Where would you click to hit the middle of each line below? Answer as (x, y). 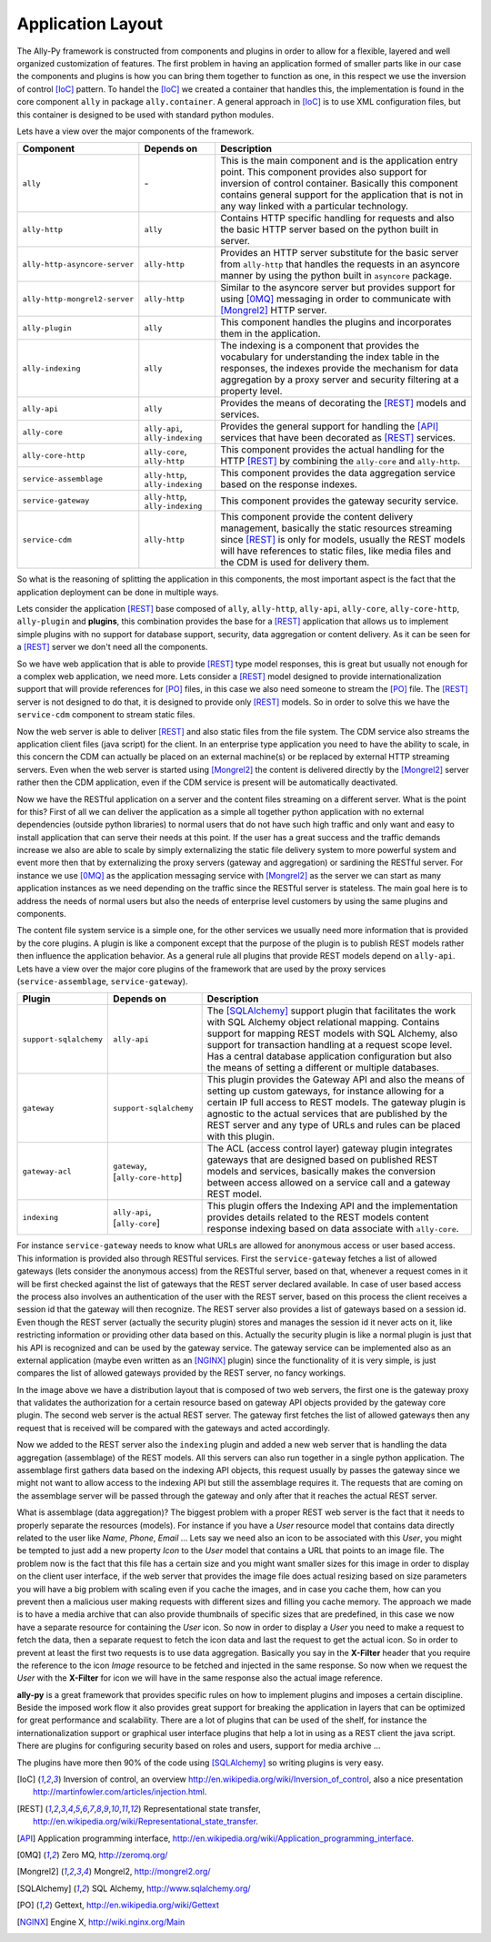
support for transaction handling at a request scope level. (330, 1045)
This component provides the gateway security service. (339, 501)
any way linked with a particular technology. (314, 207)
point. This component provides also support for (323, 172)
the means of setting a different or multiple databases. (323, 1068)
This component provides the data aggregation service (337, 473)
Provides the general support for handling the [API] (329, 426)
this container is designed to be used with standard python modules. (145, 115)
